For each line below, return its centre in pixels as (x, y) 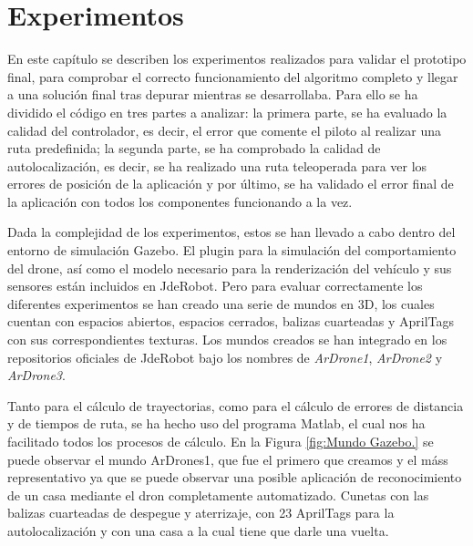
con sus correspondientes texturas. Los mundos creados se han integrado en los (227, 340)
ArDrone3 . (36, 375)
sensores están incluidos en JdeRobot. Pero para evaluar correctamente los (215, 286)
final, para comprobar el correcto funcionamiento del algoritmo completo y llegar (233, 76)
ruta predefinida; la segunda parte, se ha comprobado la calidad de (194, 148)
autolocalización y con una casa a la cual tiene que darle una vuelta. (198, 530)
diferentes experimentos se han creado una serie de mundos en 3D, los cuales (221, 303)
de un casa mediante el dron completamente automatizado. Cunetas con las (218, 494)
